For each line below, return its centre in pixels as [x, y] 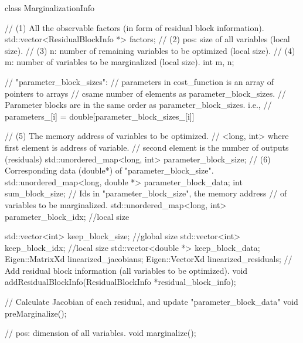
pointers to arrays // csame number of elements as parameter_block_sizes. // [145, 93]
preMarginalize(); [36, 313]
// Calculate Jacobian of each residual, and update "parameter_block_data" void [151, 302]
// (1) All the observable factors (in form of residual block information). [135, 27]
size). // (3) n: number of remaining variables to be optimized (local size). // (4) [150, 50]
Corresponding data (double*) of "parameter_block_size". [109, 170]
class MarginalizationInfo [50, 8]
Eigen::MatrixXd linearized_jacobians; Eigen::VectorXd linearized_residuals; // [149, 259]
